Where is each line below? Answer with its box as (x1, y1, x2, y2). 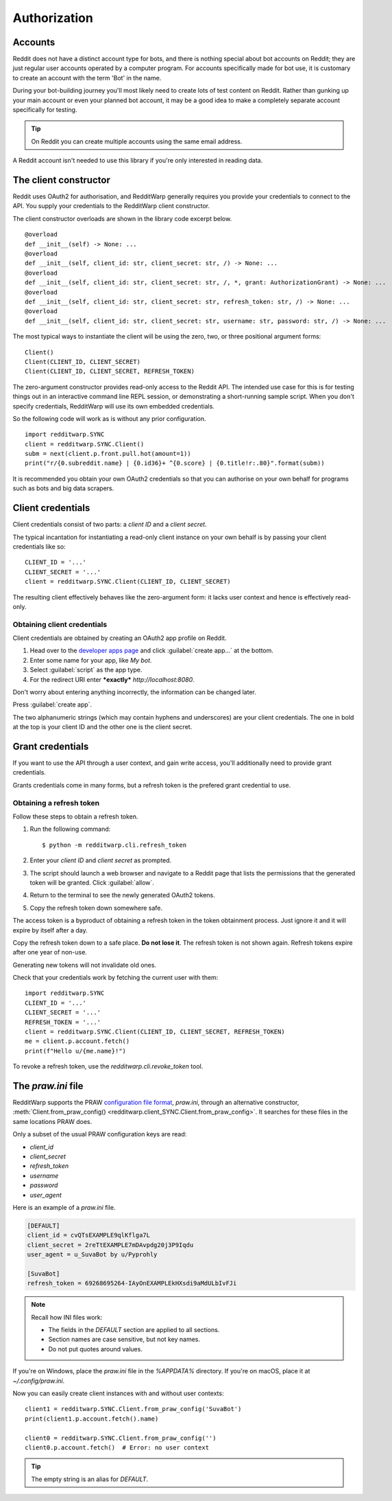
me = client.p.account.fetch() (25, 1038, 130, 1045)
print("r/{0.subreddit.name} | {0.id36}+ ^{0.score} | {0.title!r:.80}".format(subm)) (25, 459, 325, 467)
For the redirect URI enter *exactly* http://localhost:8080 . (29, 675, 195, 683)
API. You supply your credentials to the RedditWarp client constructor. (12, 202, 210, 210)
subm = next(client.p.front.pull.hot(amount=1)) (25, 450, 191, 458)
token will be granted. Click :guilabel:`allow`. (29, 878, 154, 886)
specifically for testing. (12, 106, 77, 114)
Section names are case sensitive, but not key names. (48, 1336, 200, 1344)
